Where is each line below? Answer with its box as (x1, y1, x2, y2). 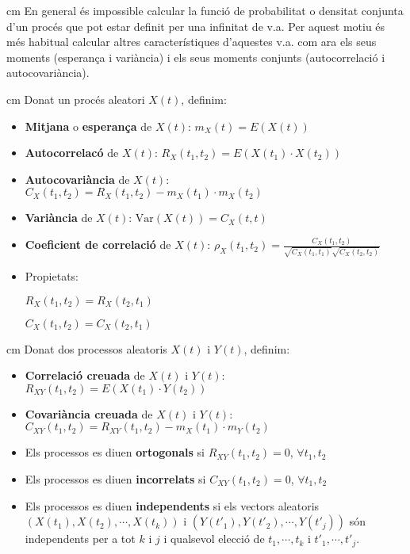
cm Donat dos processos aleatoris (6, 340, 167, 357)
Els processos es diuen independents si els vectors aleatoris (25, 497, 320, 514)
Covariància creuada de (25, 405, 153, 422)
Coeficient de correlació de (25, 236, 171, 253)
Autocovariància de (25, 170, 130, 187)
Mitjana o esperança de (25, 117, 152, 134)
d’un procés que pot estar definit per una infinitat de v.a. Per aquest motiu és (6, 17, 385, 34)
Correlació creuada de (25, 367, 145, 384)
